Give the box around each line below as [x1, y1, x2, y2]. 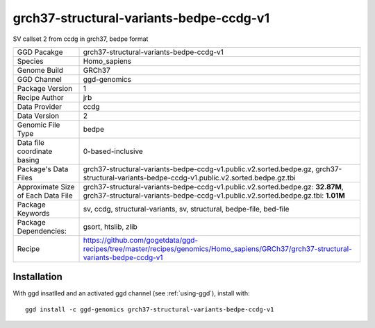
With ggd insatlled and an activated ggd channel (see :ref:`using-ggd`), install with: [12, 289, 250, 297]
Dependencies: [17, 226, 67, 236]
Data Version [17, 111, 60, 121]
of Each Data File [17, 191, 73, 200]
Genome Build [17, 65, 64, 75]
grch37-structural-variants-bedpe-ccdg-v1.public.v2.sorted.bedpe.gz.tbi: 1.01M [83, 191, 345, 200]
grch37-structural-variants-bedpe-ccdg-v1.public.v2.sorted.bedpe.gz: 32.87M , [83, 182, 344, 191]
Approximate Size [17, 182, 75, 191]
